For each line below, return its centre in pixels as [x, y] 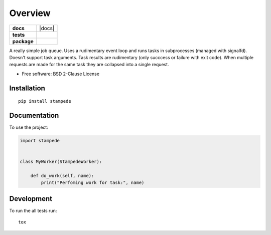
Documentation [34, 115]
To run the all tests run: [33, 210]
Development [31, 199]
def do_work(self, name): [62, 176]
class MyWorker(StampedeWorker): [61, 162]
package [23, 41]
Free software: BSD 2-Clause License [61, 74]
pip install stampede [45, 101]
